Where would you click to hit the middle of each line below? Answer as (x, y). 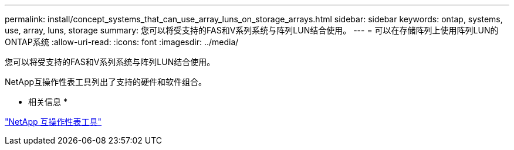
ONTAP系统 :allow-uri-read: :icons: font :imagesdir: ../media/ (122, 42)
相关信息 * (48, 102)
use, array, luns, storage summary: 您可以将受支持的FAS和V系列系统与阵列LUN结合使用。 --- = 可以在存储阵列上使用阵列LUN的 (252, 30)
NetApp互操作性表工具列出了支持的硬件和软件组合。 (106, 82)
